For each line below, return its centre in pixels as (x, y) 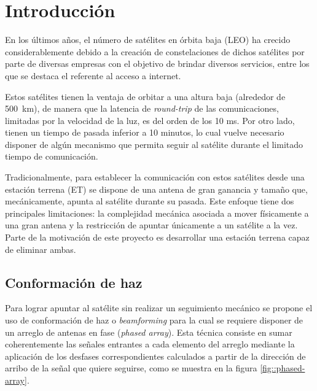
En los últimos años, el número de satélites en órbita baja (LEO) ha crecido (148, 40)
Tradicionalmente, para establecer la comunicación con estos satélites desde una (155, 177)
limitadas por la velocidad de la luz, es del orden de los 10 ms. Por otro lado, (150, 120)
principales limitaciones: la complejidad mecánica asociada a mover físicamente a (157, 213)
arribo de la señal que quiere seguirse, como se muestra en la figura (131, 368)
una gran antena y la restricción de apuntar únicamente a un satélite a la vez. (151, 225)
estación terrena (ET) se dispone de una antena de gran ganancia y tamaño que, (156, 189)
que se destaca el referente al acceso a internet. (93, 75)
